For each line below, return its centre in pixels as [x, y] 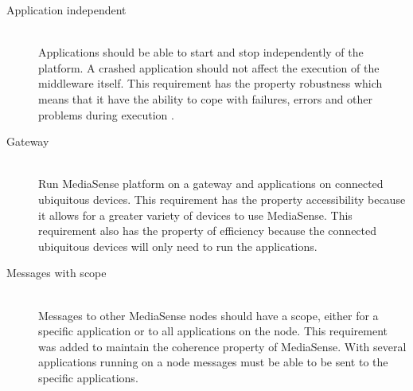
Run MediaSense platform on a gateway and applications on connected [211, 184]
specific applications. [88, 377]
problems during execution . [106, 114]
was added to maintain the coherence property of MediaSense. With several [222, 346]
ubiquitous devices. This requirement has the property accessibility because [222, 199]
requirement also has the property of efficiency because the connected [208, 231]
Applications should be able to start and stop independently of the [201, 52]
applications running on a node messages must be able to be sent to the [213, 362]
